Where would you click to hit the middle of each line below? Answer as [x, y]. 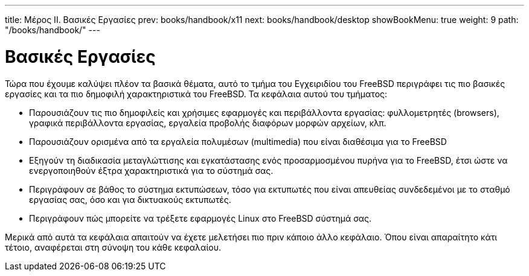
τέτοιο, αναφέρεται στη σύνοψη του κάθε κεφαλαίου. [113, 247]
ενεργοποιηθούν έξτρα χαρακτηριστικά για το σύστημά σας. [151, 170]
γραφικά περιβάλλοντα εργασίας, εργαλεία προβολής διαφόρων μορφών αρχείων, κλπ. [208, 123]
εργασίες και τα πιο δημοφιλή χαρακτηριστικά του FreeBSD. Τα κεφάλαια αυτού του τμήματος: [196, 94]
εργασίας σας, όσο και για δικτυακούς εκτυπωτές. [130, 199]
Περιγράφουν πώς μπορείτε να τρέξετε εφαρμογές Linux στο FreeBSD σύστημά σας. [200, 218]
